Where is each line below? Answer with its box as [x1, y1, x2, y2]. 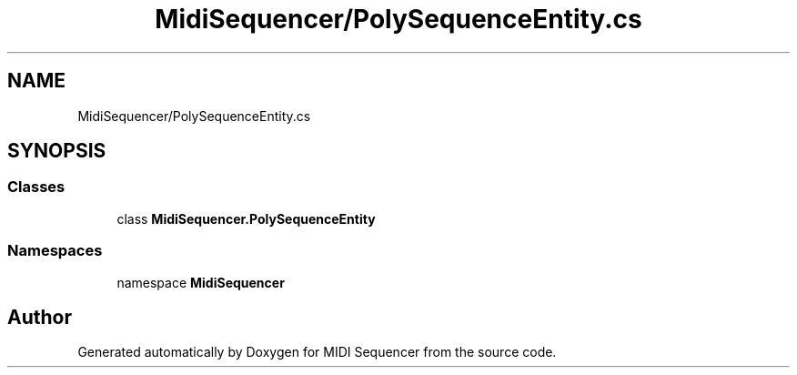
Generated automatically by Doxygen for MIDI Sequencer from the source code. [77, 344, 557, 360]
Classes [7, 177, 66, 197]
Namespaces [7, 241, 103, 260]
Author [7, 305, 72, 329]
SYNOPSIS [7, 139, 106, 163]
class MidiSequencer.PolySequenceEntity [116, 210, 376, 227]
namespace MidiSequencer [116, 274, 285, 290]
